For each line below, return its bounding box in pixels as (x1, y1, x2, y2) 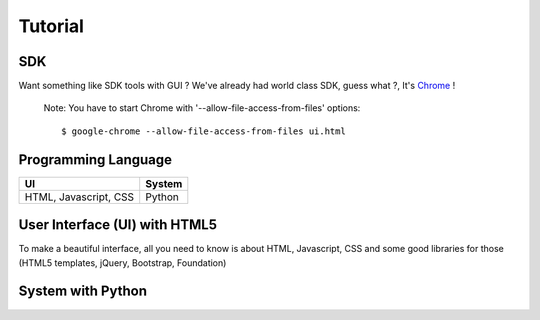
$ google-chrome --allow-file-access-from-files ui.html (61, 125, 347, 137)
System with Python (18, 283, 147, 300)
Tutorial (18, 15, 85, 37)
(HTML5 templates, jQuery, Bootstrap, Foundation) (18, 256, 227, 269)
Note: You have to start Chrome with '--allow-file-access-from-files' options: (43, 102, 361, 114)
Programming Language (18, 151, 173, 168)
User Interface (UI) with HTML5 (18, 216, 218, 234)
